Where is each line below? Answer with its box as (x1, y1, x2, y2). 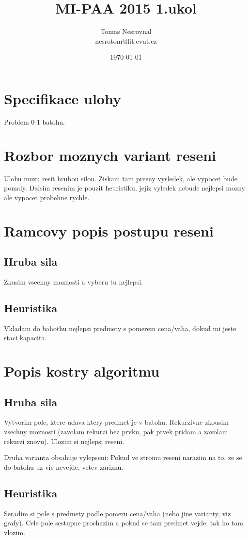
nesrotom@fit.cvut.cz (95, 35, 157, 46)
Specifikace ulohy (4, 88, 121, 108)
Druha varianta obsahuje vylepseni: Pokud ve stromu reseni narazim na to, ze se (4, 452, 242, 462)
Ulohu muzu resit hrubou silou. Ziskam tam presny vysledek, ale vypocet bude (4, 173, 237, 183)
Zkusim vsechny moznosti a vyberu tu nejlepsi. (4, 276, 143, 286)
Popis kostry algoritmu (4, 361, 160, 381)
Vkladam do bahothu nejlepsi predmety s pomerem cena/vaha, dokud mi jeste (4, 323, 236, 333)
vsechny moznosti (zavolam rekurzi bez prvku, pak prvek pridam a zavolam (4, 427, 228, 437)
